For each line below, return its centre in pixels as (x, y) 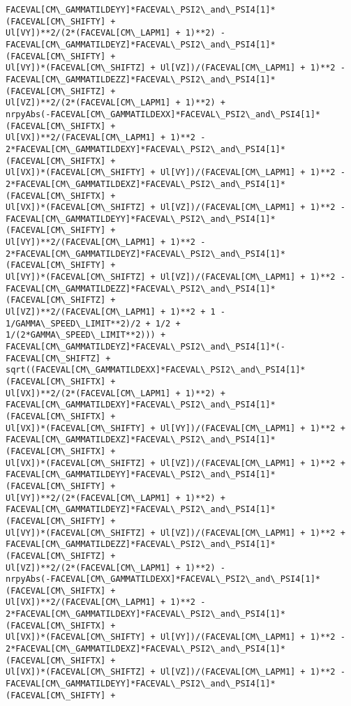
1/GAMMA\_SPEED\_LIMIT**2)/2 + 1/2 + (93, 323)
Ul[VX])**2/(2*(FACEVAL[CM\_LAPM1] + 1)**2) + (115, 393)
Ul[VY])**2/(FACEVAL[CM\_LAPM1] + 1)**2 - (106, 242)
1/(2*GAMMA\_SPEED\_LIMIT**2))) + (86, 335)
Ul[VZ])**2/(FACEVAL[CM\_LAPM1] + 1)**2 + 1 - (115, 312)
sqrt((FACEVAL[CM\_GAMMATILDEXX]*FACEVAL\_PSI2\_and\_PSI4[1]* (156, 370)
